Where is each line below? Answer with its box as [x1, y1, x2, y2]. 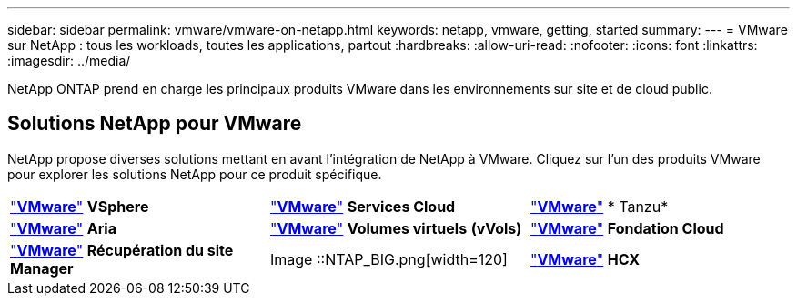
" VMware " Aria [10, 218, 116, 237]
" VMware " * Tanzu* [530, 197, 669, 216]
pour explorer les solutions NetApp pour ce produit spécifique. [7, 166, 382, 182]
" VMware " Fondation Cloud [530, 218, 724, 237]
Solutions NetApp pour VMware [7, 112, 302, 136]
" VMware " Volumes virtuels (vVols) [269, 218, 522, 237]
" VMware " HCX [530, 249, 641, 268]
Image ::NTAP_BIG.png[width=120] [269, 249, 508, 268]
